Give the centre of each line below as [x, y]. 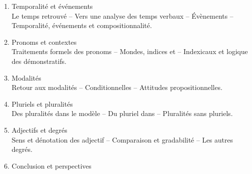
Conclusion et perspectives [51, 165]
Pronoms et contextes [44, 42]
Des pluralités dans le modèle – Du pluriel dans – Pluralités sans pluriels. [122, 113]
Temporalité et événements [52, 6]
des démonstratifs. [39, 61]
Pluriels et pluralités [42, 103]
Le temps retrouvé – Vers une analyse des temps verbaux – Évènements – [122, 15]
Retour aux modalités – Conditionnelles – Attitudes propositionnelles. [117, 87]
